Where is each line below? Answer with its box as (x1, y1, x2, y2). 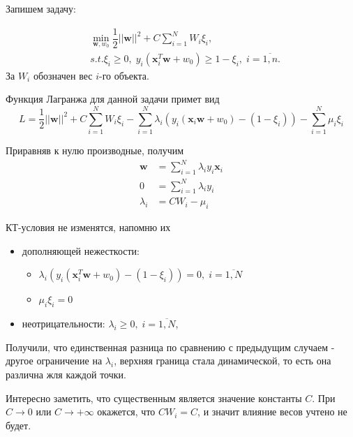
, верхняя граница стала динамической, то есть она (114, 353, 331, 368)
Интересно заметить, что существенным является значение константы (6, 390, 302, 405)
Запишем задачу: (6, 1, 76, 15)
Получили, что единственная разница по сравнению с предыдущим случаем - (6, 339, 335, 354)
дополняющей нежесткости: (22, 243, 140, 258)
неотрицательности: (22, 316, 105, 331)
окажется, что (97, 404, 156, 419)
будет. (6, 417, 31, 432)
